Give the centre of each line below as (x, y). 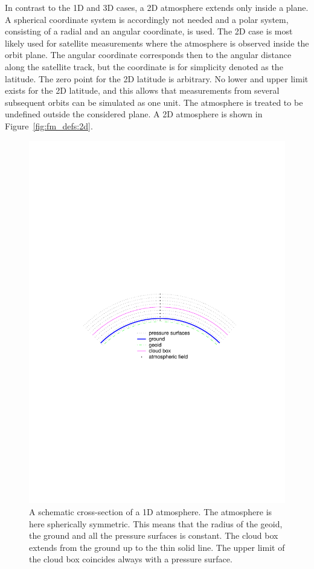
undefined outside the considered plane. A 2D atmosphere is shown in (134, 114)
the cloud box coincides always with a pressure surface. (131, 559)
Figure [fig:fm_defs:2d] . (49, 125)
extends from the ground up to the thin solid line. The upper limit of (157, 547)
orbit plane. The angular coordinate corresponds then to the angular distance (148, 55)
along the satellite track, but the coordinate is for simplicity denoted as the (144, 66)
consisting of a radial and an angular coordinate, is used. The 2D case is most (149, 31)
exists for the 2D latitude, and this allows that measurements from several (142, 90)
